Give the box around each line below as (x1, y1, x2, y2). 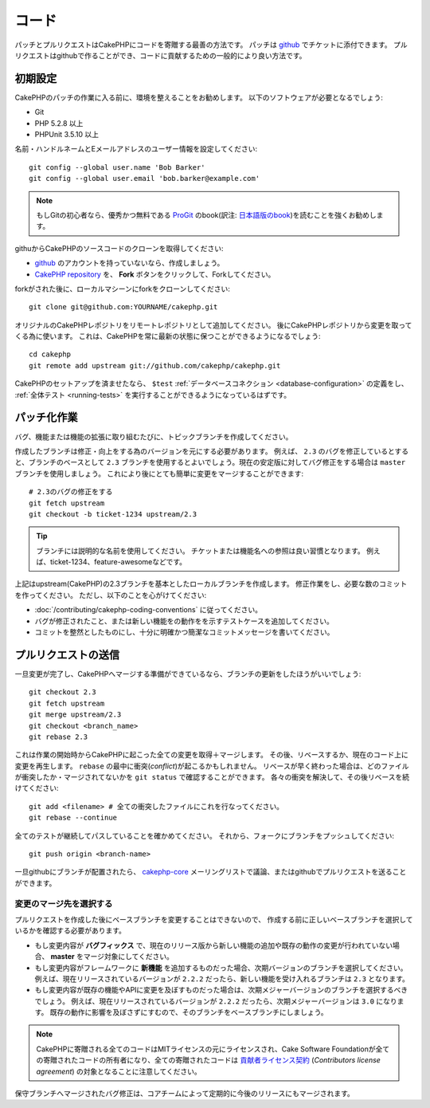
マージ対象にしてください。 (83, 952, 174, 961)
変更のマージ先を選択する (14, 898, 113, 909)
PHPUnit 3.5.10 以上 (34, 130, 100, 139)
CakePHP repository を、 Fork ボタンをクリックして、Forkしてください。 (34, 269, 276, 279)
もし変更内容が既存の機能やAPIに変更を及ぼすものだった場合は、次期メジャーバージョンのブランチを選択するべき (34, 985, 408, 995)
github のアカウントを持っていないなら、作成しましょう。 (34, 258, 225, 268)
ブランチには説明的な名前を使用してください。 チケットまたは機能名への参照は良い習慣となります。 (36, 546, 365, 556)
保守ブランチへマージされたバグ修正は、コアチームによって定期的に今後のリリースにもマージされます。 (14, 1089, 354, 1098)
